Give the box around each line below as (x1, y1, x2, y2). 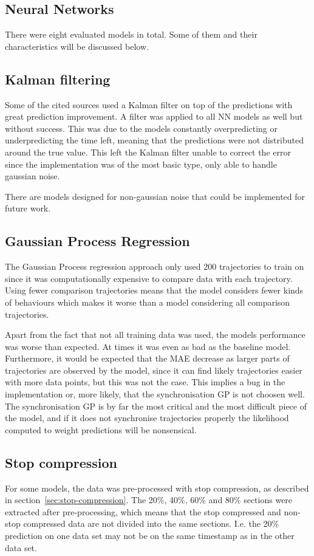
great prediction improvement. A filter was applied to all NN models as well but (5, 110, 303, 123)
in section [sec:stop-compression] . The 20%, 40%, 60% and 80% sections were (5, 493, 293, 506)
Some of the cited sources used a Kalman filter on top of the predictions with (5, 98, 293, 111)
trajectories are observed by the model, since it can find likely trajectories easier (5, 363, 302, 376)
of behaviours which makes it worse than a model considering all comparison (5, 295, 290, 308)
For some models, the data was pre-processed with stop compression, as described (5, 481, 309, 494)
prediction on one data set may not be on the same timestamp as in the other (5, 529, 295, 542)
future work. (5, 202, 51, 215)
